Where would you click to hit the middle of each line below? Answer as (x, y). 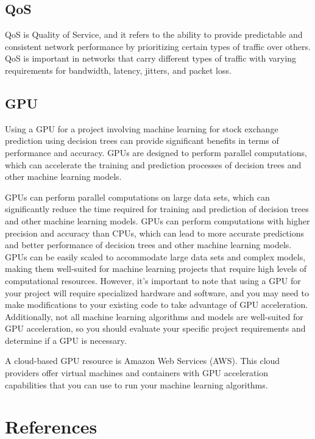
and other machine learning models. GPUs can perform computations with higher (157, 220)
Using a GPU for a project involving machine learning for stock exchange (142, 128)
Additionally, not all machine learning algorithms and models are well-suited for (154, 316)
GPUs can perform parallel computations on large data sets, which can (137, 197)
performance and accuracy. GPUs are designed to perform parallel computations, (156, 152)
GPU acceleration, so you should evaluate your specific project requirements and (155, 328)
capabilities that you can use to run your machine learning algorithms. (136, 384)
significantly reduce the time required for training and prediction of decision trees (157, 209)
